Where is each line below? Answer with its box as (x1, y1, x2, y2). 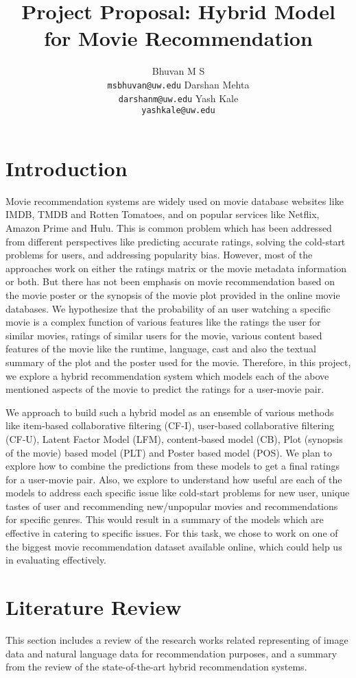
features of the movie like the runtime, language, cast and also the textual (5, 341, 316, 356)
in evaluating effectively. (5, 553, 106, 567)
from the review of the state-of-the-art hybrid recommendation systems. (5, 659, 307, 674)
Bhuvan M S (152, 64, 205, 78)
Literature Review (5, 593, 182, 621)
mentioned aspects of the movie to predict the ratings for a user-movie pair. (5, 382, 324, 396)
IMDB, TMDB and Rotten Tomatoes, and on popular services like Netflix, (5, 207, 320, 221)
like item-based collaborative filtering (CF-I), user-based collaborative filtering (5, 418, 334, 433)
